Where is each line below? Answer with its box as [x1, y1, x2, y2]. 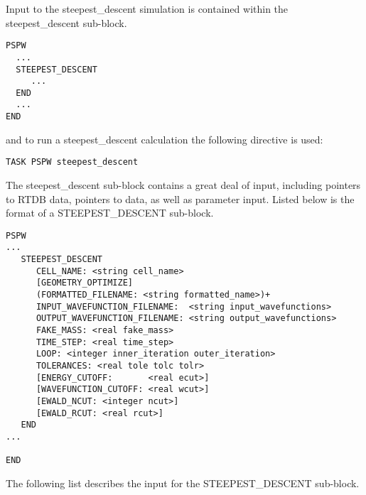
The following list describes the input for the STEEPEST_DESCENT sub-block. [6, 475, 360, 490]
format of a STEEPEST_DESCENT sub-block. [6, 205, 214, 220]
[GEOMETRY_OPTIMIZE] [36, 278, 133, 288]
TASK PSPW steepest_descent [6, 157, 139, 168]
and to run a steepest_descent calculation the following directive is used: [6, 131, 323, 146]
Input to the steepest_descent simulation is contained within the [6, 1, 289, 16]
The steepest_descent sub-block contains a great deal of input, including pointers [6, 178, 361, 192]
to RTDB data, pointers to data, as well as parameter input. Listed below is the [6, 191, 355, 206]
